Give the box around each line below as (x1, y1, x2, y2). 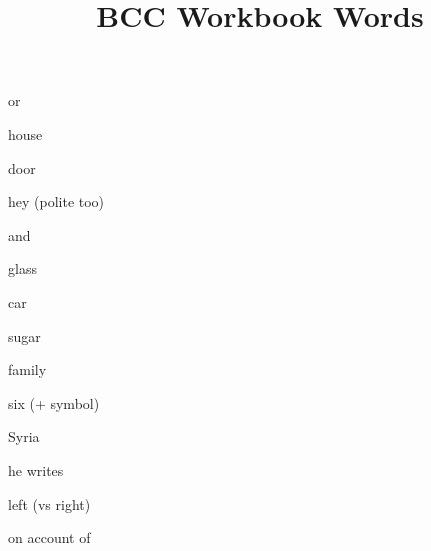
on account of (8, 527, 91, 548)
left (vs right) (8, 493, 91, 514)
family (8, 359, 47, 380)
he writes (8, 459, 64, 480)
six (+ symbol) (8, 392, 100, 413)
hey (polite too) (8, 191, 105, 212)
